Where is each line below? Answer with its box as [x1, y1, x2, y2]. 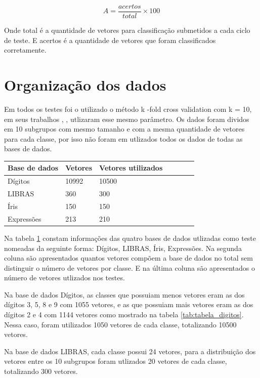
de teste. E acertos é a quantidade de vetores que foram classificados [4, 34, 216, 45]
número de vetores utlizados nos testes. [4, 272, 125, 283]
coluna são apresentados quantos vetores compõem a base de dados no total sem [4, 253, 253, 263]
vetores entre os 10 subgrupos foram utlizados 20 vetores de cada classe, [4, 356, 227, 366]
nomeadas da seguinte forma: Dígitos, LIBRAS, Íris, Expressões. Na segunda [4, 242, 242, 253]
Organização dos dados [4, 74, 166, 95]
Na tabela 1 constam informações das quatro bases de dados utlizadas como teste [4, 232, 256, 243]
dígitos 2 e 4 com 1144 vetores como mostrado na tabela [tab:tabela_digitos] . [4, 309, 244, 320]
